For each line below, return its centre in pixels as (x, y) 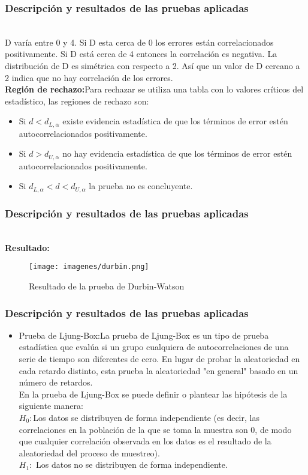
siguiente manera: (51, 406)
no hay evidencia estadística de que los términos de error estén (177, 153)
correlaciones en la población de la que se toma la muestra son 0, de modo (155, 429)
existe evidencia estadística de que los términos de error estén (175, 121)
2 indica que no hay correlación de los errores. (89, 77)
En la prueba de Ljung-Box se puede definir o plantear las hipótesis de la (153, 394)
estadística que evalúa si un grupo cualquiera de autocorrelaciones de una (154, 347)
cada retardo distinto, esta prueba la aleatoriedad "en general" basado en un (158, 370)
